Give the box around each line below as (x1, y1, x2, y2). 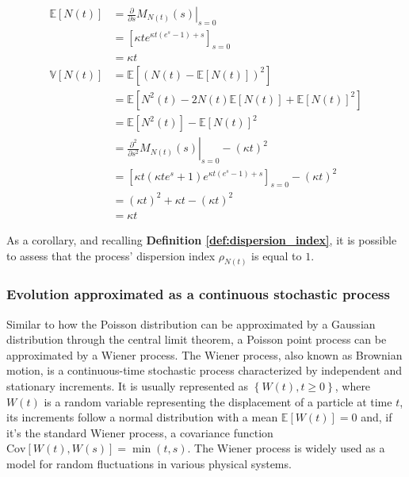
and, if (361, 409, 392, 425)
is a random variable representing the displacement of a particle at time (44, 393, 392, 410)
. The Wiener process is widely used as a (187, 440, 385, 456)
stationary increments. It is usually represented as (6, 378, 249, 394)
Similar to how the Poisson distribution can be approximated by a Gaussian (6, 315, 376, 332)
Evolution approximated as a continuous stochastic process (6, 284, 390, 304)
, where (334, 378, 371, 394)
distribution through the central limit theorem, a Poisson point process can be (6, 331, 387, 348)
